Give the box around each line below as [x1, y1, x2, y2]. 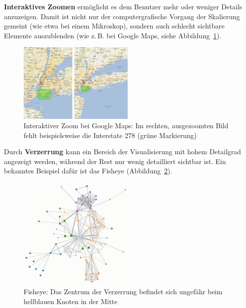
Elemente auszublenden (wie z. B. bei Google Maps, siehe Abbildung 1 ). [4, 30, 221, 40]
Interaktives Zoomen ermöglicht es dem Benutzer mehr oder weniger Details [4, 1, 243, 11]
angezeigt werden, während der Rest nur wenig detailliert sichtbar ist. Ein [4, 156, 226, 166]
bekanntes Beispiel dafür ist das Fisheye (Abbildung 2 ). [4, 166, 172, 176]
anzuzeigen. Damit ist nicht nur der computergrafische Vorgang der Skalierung [4, 11, 240, 21]
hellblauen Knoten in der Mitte [24, 296, 118, 306]
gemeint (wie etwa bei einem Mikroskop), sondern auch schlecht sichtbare [4, 21, 225, 31]
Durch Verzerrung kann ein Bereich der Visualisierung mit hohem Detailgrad [4, 146, 241, 157]
